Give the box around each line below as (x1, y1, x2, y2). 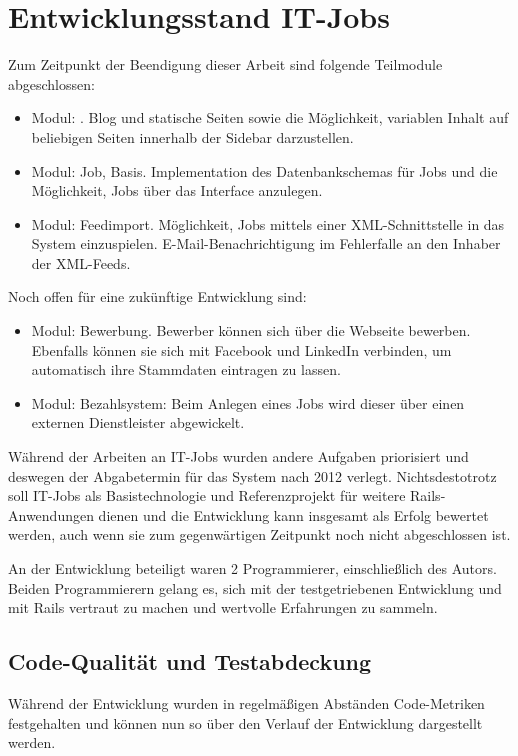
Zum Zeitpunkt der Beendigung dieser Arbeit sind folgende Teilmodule (8, 54, 443, 75)
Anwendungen (8, 504, 94, 525)
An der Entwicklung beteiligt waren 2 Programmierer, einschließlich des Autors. (8, 558, 497, 578)
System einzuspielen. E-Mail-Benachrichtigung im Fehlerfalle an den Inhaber (31, 233, 501, 254)
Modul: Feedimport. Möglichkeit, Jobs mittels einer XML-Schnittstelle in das (31, 213, 505, 234)
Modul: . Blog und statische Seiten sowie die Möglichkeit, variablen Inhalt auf (31, 107, 509, 128)
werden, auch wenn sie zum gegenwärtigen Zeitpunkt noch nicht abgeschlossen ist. (8, 524, 511, 545)
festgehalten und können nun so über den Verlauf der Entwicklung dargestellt (8, 712, 483, 733)
